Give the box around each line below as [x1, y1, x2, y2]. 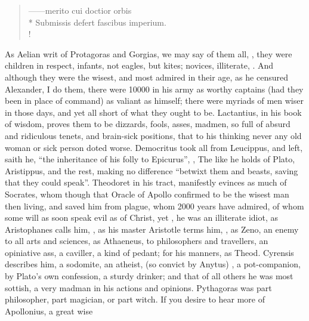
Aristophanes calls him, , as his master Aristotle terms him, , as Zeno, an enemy [5, 223, 299, 235]
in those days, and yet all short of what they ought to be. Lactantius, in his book [5, 106, 302, 118]
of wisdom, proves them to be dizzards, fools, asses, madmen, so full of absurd [5, 118, 291, 130]
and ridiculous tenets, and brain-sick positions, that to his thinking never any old [5, 129, 302, 141]
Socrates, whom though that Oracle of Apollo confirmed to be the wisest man [5, 187, 289, 200]
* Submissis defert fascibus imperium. [28, 16, 166, 28]
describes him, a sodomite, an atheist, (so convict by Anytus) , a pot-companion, [5, 258, 301, 270]
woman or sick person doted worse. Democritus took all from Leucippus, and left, [5, 141, 303, 153]
